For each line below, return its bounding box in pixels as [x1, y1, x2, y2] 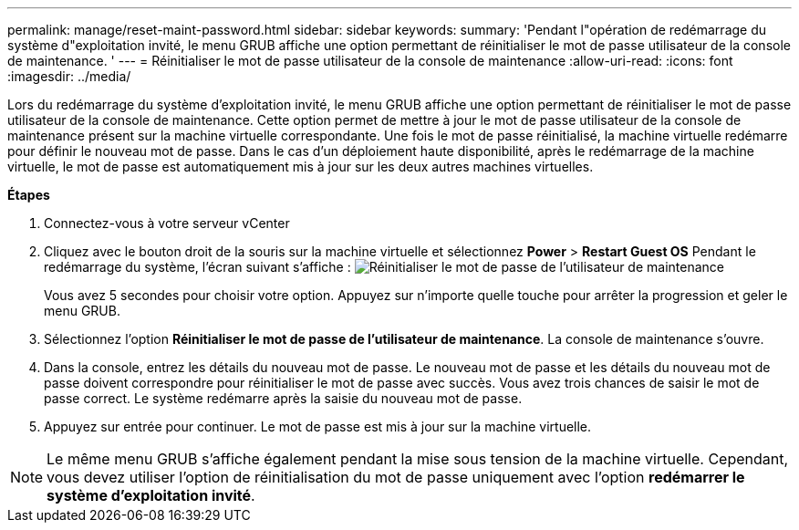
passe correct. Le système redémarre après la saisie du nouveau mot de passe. [44, 390, 523, 406]
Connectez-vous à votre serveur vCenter [44, 215, 290, 231]
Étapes [7, 187, 50, 203]
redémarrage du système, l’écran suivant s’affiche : [44, 259, 351, 275]
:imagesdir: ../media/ [7, 68, 131, 84]
